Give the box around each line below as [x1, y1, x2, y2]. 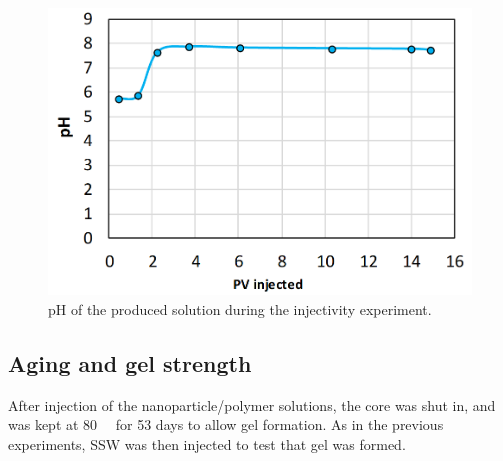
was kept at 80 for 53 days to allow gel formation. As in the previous [8, 414, 444, 435]
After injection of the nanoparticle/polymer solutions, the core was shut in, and [8, 394, 496, 415]
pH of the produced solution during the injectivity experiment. [48, 299, 432, 319]
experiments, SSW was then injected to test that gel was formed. [8, 433, 406, 454]
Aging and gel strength [8, 347, 252, 378]
